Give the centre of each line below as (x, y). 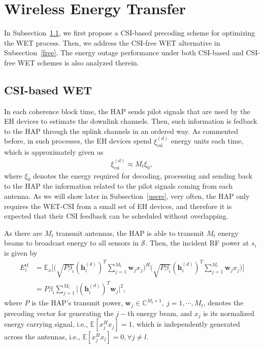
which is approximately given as (54, 151)
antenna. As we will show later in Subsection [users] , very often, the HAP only (127, 196)
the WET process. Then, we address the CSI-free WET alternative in (112, 42)
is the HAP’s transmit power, (77, 303)
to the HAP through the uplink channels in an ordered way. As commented (121, 131)
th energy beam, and (160, 313)
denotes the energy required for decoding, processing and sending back (142, 175)
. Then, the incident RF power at (197, 243)
